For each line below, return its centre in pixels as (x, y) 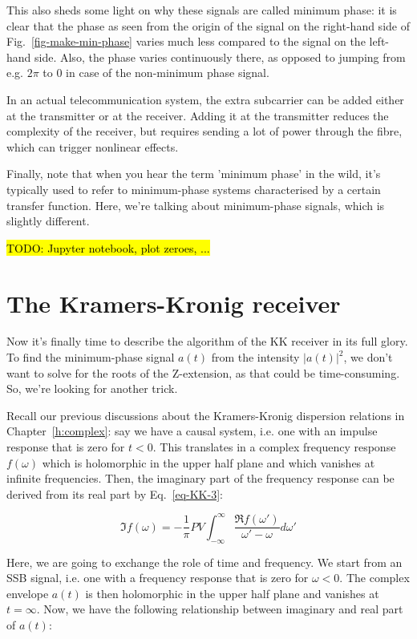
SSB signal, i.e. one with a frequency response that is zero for (158, 578)
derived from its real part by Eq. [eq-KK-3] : (115, 493)
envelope (28, 593)
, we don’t (368, 357)
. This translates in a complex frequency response (274, 447)
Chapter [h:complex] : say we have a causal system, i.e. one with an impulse (192, 431)
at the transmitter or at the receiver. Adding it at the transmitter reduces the (198, 115)
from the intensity (255, 357)
